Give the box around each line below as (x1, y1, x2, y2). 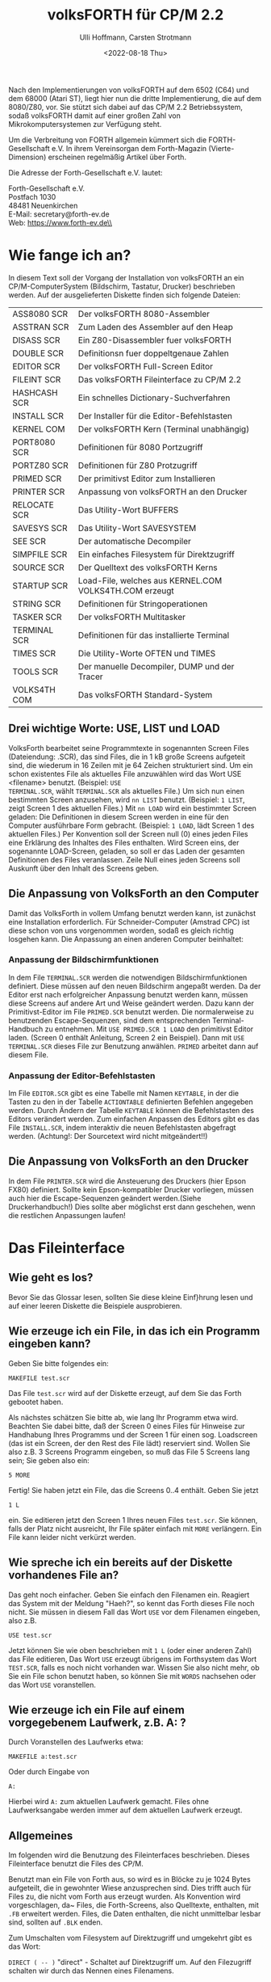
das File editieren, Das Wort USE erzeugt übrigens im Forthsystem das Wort (8, 1654, 257, 1664)
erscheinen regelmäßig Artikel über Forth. (48, 152, 187, 162)
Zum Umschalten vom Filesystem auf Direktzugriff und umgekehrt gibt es (8, 1934, 252, 1943)
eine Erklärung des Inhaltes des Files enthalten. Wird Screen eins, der (8, 837, 240, 847)
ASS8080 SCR (12, 308, 69, 319)
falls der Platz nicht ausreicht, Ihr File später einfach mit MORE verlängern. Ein (8, 1524, 262, 1533)
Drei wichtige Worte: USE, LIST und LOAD (8, 722, 220, 736)
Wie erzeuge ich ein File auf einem (8, 1703, 186, 1717)
